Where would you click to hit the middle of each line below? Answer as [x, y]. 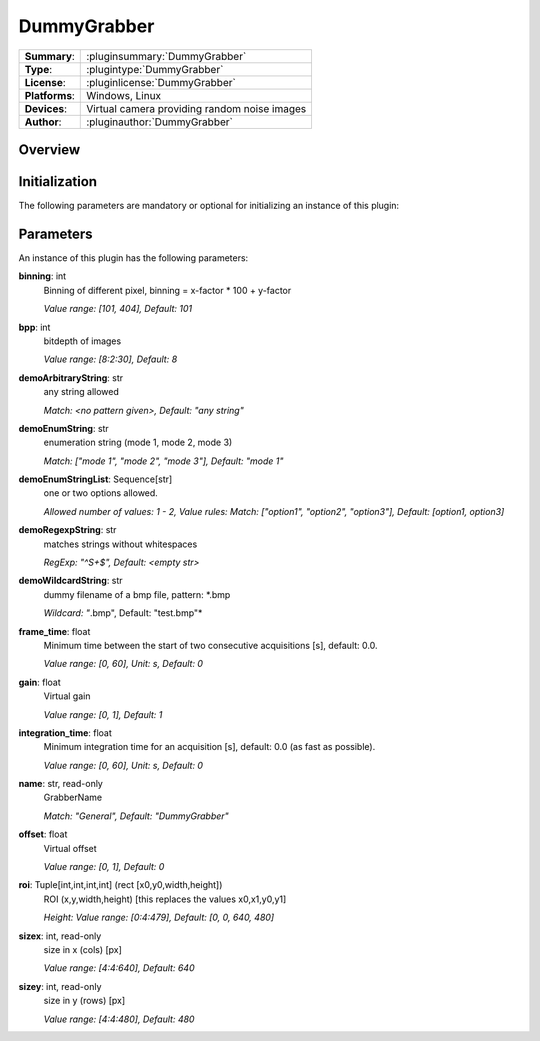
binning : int [42, 276]
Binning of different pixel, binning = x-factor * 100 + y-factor [167, 290]
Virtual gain [67, 696]
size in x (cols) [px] [82, 949]
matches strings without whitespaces [120, 544]
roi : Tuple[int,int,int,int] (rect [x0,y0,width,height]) [120, 885]
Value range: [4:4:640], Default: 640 [119, 968]
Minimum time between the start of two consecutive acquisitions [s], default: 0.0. [210, 645]
